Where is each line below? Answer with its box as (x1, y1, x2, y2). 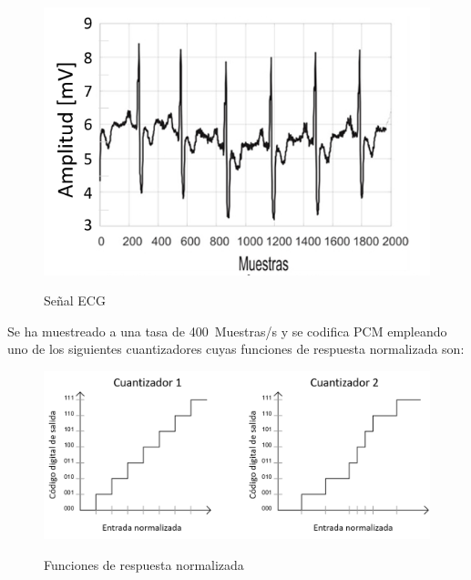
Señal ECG (44, 291, 106, 310)
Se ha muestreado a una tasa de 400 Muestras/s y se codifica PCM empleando (7, 321, 447, 340)
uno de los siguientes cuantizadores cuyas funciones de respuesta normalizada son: (7, 339, 465, 358)
